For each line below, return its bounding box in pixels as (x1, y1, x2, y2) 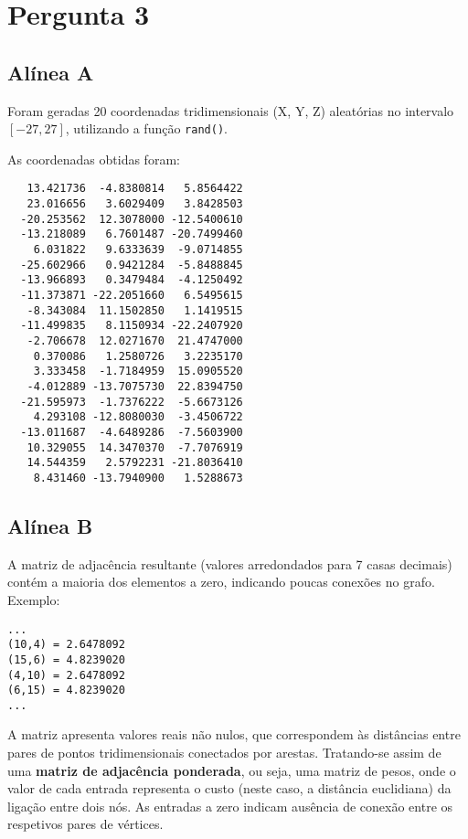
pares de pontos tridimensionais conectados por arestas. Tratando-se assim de (7, 743, 441, 762)
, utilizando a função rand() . (65, 119, 228, 138)
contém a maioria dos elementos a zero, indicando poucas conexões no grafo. (7, 572, 435, 591)
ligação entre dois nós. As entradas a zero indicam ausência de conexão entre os (7, 796, 453, 815)
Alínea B (7, 511, 93, 539)
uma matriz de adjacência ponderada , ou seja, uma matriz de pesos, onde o (7, 760, 456, 780)
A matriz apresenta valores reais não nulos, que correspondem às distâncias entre (7, 725, 461, 744)
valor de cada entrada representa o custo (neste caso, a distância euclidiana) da (7, 779, 452, 798)
